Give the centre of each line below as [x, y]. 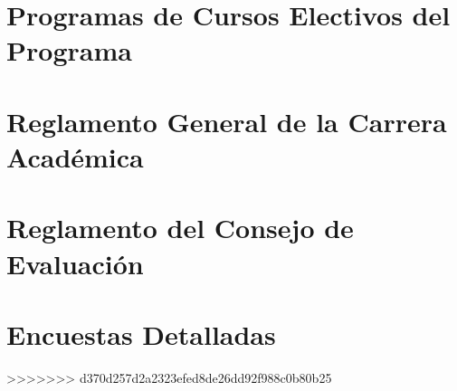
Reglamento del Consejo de [180, 228]
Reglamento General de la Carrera [227, 121]
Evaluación [75, 263]
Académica [75, 156]
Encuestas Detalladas [141, 334]
